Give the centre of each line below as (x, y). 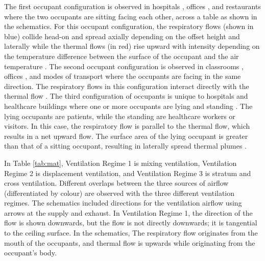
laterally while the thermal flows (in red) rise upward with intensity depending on (132, 46)
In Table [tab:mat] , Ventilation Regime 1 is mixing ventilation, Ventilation (121, 163)
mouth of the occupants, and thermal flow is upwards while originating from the (130, 242)
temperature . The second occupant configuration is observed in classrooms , (124, 66)
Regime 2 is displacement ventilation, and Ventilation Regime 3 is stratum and (128, 173)
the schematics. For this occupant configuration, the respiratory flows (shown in (129, 26)
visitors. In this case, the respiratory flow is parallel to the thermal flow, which (127, 126)
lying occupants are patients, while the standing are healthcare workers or (120, 116)
